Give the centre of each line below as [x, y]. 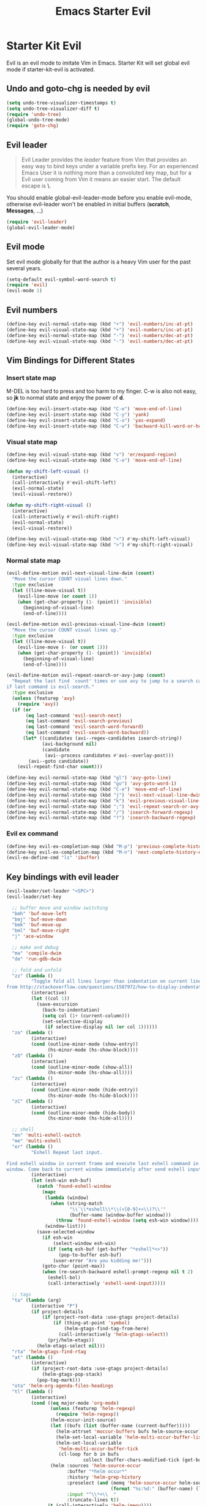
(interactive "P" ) [55, 1306]
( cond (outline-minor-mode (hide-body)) [83, 1113]
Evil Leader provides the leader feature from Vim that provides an [104, 159]
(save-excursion [57, 1004]
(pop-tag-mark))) [59, 1380]
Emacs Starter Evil [103, 11]
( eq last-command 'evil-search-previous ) [79, 721]
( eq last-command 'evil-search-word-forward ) [85, 727]
